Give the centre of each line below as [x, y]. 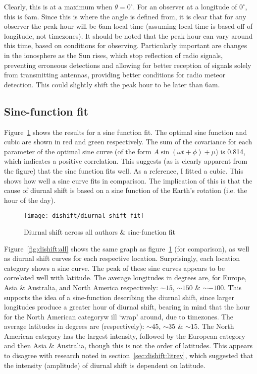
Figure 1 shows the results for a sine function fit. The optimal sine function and [126, 132]
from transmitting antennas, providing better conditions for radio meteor [115, 75]
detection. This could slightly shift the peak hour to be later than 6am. [112, 84]
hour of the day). [30, 200]
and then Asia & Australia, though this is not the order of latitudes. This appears [128, 345]
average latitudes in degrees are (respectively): [74, 326]
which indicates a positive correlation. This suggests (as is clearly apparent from [126, 161]
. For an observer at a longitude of [185, 6]
